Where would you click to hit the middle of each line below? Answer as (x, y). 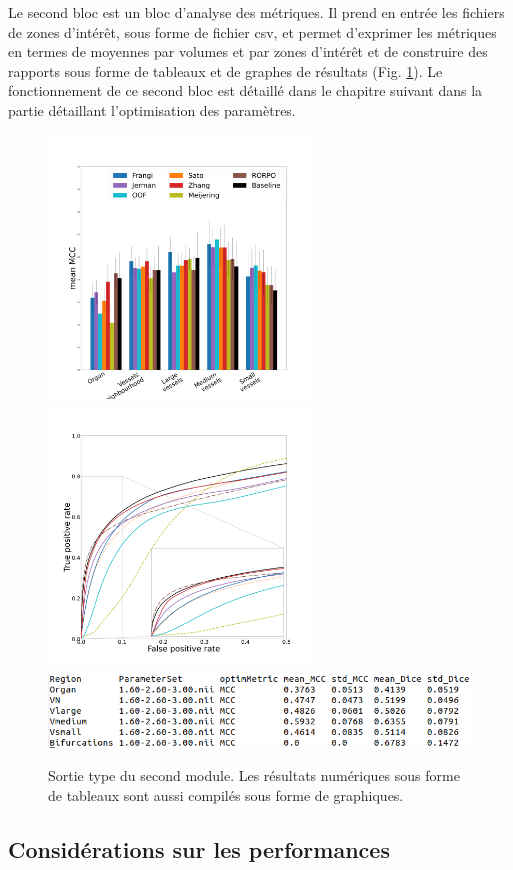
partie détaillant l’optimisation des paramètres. (152, 109)
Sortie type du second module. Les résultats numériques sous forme (254, 775)
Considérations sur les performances (199, 849)
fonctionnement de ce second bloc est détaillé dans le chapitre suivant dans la (245, 90)
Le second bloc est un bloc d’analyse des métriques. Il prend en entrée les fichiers (256, 12)
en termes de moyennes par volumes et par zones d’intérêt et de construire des (248, 51)
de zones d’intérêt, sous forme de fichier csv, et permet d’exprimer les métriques (252, 31)
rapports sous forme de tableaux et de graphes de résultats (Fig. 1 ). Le (225, 70)
